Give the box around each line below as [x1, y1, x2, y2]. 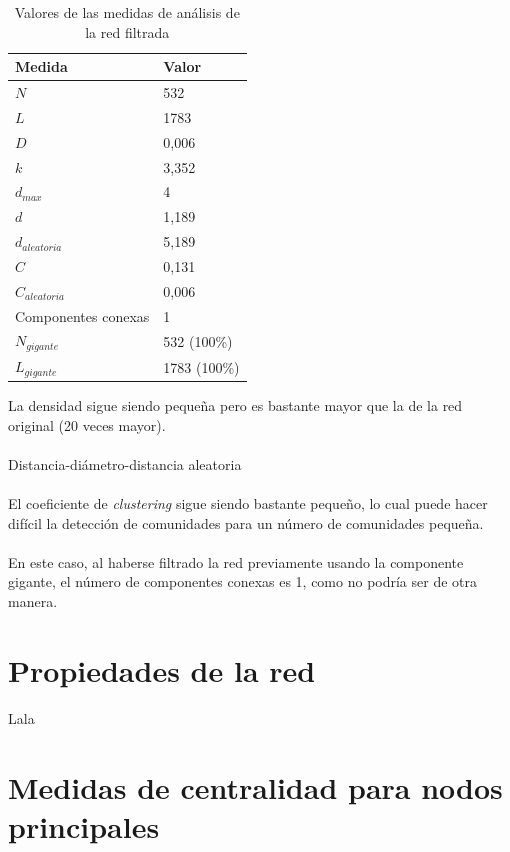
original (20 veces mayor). [8, 414, 166, 435]
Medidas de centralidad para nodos [8, 766, 503, 807]
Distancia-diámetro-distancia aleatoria [8, 453, 242, 474]
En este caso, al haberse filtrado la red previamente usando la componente [8, 551, 464, 572]
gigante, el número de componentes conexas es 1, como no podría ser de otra [8, 571, 478, 592]
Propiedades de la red [8, 649, 316, 690]
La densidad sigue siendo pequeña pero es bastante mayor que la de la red [8, 395, 463, 416]
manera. [8, 591, 58, 612]
